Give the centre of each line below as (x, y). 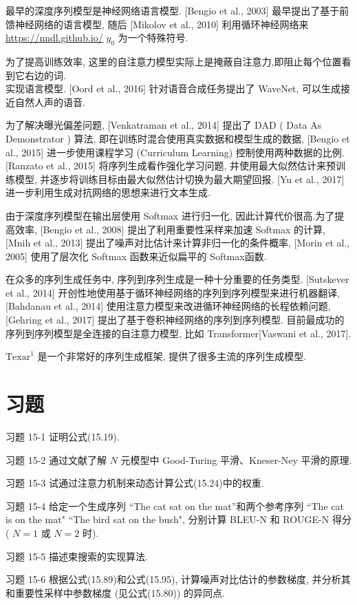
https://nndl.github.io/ (54, 38)
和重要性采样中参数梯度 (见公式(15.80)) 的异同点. (115, 592)
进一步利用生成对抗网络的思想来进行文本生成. (108, 192)
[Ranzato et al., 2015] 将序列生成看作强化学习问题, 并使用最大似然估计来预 (171, 166)
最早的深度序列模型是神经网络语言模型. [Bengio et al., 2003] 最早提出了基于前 (177, 10)
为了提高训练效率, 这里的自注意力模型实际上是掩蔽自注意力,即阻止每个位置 (174, 61)
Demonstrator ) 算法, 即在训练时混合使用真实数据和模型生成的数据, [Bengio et (178, 138)
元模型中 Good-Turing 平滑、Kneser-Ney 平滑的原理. (236, 459)
